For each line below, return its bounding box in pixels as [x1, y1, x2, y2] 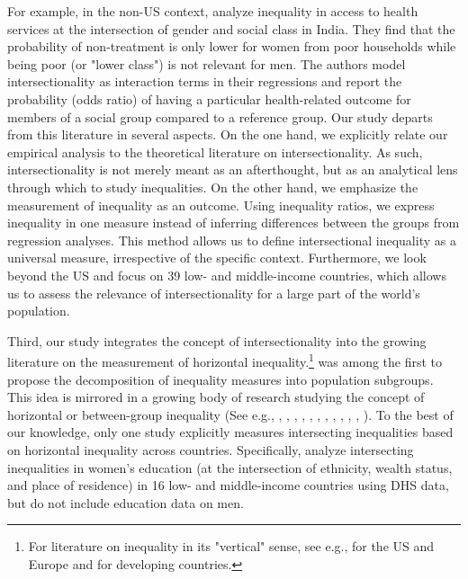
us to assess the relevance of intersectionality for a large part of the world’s [7, 283, 420, 302]
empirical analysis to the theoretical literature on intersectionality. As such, [7, 142, 423, 161]
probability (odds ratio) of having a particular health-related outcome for [7, 89, 411, 108]
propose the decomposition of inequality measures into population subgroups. [7, 370, 434, 388]
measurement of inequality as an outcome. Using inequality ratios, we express [7, 195, 435, 214]
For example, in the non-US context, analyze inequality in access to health [7, 2, 418, 20]
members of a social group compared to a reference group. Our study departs [7, 107, 433, 126]
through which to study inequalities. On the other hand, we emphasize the [7, 177, 418, 196]
